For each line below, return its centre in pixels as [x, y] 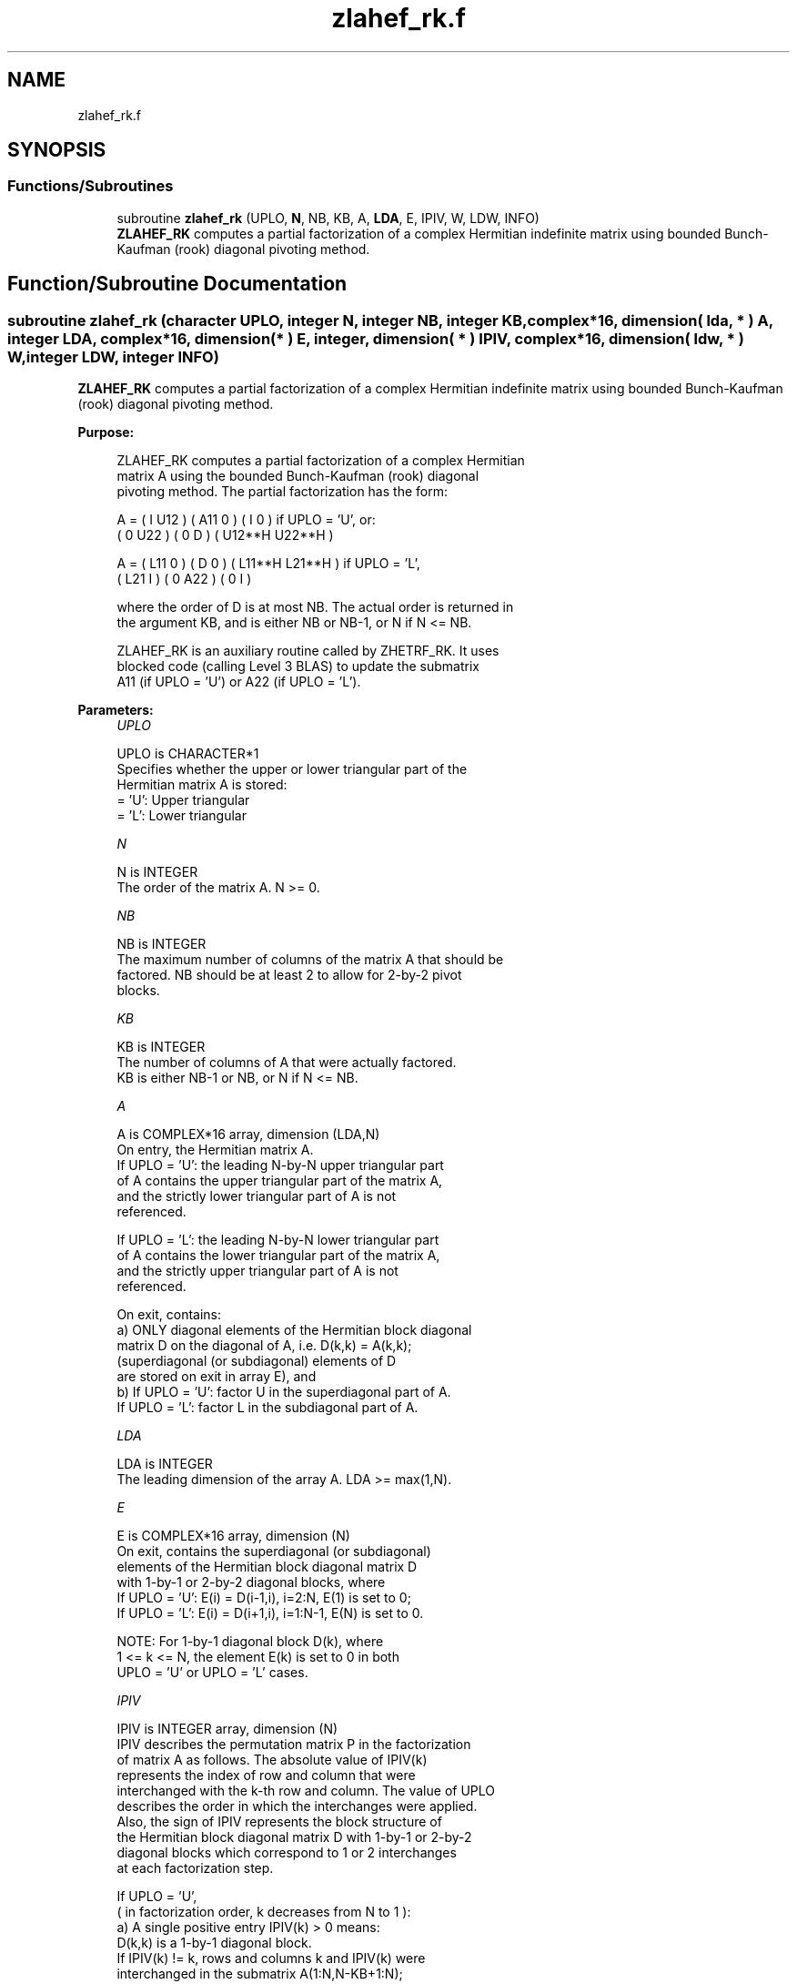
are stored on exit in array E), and [217, 1377]
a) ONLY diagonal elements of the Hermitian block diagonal [294, 1330]
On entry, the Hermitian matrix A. [215, 1150]
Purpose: [106, 432]
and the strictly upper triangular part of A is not [257, 1271]
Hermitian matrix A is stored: [202, 785]
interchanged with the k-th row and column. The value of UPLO [306, 1791]
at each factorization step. [195, 1868]
